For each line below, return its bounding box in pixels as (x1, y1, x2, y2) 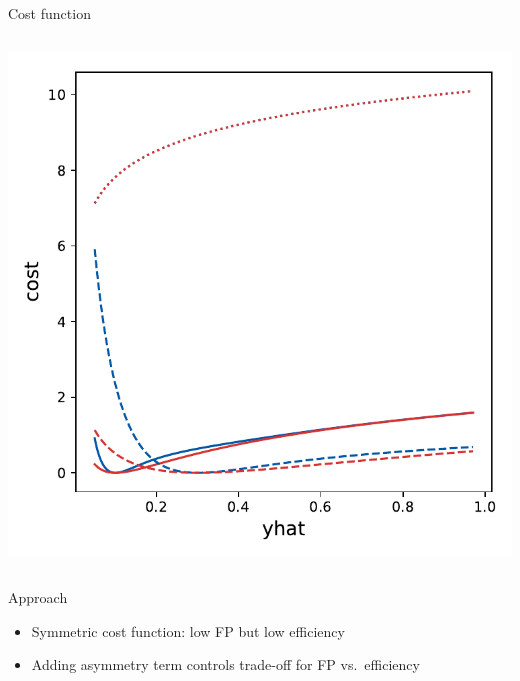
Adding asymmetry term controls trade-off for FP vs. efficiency (31, 654, 420, 675)
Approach (8, 587, 68, 608)
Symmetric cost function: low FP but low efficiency (31, 620, 345, 641)
